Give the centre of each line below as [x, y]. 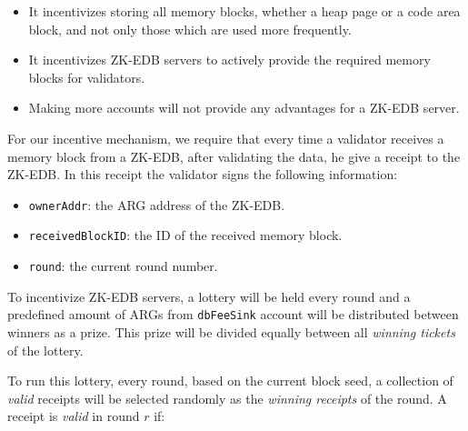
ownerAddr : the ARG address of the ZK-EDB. [157, 204]
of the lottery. [45, 350]
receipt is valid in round [74, 416]
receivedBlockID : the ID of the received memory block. [185, 235]
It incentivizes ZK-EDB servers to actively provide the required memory [229, 60]
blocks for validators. [87, 77]
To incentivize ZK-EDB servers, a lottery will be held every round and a [209, 296]
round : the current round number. [123, 266]
